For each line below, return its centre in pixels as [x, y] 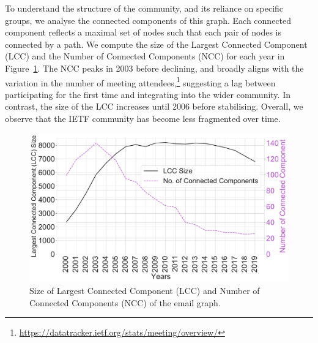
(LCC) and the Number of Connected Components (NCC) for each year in [145, 56]
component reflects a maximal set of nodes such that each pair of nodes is [143, 32]
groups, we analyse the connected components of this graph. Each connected [148, 20]
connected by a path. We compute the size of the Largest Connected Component [156, 44]
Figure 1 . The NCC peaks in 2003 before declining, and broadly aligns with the [154, 68]
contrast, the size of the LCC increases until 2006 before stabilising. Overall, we [154, 106]
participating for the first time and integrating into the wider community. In [148, 94]
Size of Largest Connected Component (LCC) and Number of [145, 291]
